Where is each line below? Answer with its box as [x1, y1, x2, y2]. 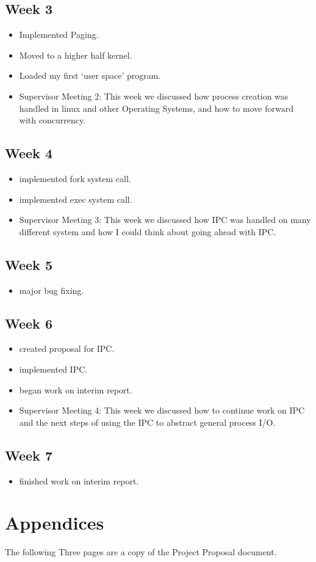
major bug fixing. [19, 283, 84, 296]
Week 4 [5, 144, 52, 162]
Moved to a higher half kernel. [19, 48, 132, 61]
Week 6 [5, 313, 52, 332]
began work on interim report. [19, 383, 132, 396]
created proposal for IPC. [19, 342, 115, 355]
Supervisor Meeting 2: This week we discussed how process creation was [19, 89, 289, 102]
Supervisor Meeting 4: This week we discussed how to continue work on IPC [19, 404, 305, 417]
